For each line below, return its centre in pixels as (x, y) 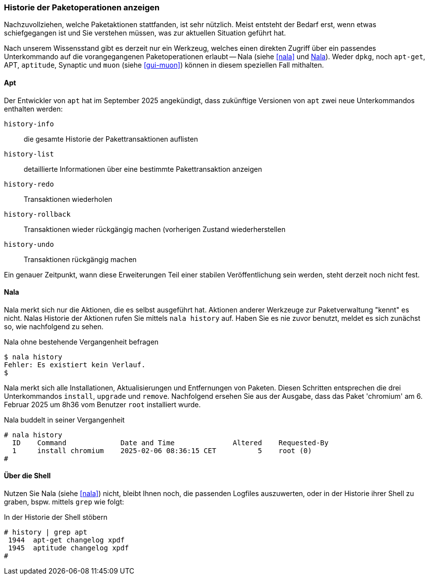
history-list (29, 154)
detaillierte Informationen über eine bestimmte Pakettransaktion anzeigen (143, 169)
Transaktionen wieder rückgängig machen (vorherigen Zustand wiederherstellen (155, 229)
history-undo (29, 244)
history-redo (29, 184)
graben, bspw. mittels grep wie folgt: (64, 502)
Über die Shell (27, 476)
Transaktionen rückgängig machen (80, 259)
